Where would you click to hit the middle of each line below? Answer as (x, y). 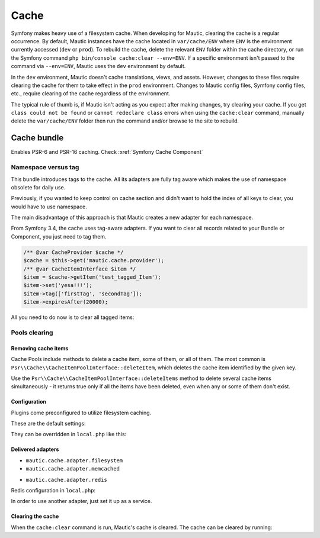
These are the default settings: (48, 424)
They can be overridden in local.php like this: (69, 434)
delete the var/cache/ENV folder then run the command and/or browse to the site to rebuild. (125, 121)
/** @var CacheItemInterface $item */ (80, 269)
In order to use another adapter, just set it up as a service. (81, 501)
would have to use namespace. (49, 207)
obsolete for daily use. (38, 187)
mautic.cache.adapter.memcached (73, 469)
